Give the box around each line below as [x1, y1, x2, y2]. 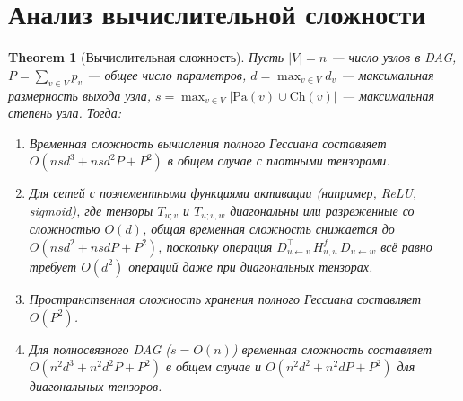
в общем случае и [166, 357, 261, 376]
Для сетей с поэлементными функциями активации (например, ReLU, [29, 183, 417, 202]
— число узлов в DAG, [331, 48, 457, 67]
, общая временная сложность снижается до [142, 219, 395, 238]
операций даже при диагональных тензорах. [128, 256, 373, 275]
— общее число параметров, [87, 65, 247, 84]
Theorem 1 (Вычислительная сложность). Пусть [8, 48, 284, 67]
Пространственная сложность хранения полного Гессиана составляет [29, 289, 422, 307]
